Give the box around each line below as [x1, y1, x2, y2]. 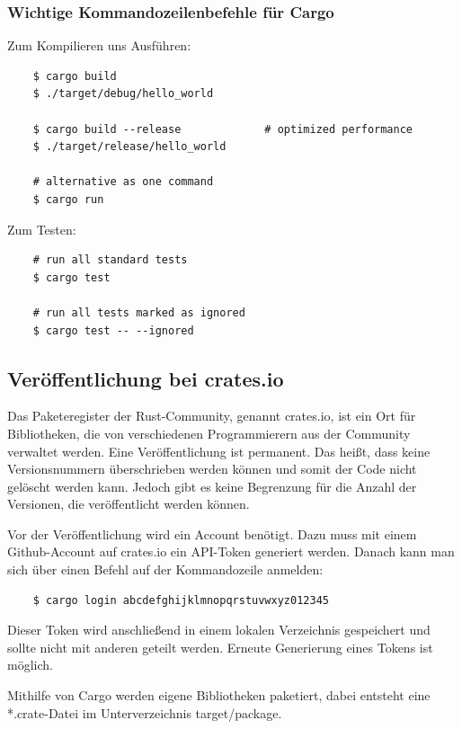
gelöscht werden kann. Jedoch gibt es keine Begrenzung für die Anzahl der [7, 476, 417, 495]
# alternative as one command [32, 175, 214, 189]
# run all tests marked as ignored [32, 306, 245, 319]
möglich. [7, 655, 53, 674]
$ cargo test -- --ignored [32, 324, 194, 337]
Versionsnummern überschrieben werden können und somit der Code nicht [7, 459, 417, 478]
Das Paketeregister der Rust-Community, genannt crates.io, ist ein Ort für [7, 406, 416, 425]
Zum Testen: [7, 219, 76, 238]
